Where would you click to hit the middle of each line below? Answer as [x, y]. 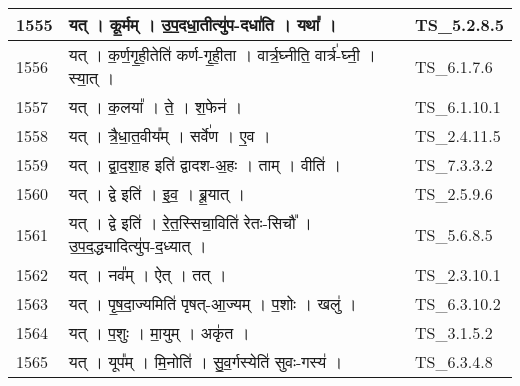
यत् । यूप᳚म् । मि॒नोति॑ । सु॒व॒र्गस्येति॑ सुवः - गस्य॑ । [205, 361]
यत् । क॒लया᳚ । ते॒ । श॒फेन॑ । [155, 106]
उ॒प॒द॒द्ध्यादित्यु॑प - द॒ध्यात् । [137, 245]
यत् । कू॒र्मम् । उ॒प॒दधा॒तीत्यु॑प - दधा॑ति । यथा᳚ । [202, 24]
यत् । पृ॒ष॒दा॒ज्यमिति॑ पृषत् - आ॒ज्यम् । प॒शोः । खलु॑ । [212, 303]
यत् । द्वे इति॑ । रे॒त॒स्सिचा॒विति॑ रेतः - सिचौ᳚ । [190, 222]
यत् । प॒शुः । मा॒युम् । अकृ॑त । [159, 332]
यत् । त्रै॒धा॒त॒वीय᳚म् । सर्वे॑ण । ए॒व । [169, 135]
